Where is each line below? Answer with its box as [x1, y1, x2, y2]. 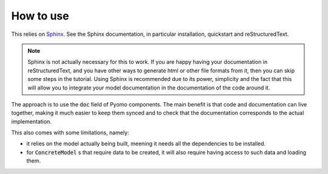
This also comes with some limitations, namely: [11, 129, 129, 136]
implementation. [11, 117, 52, 125]
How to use [11, 9, 69, 23]
